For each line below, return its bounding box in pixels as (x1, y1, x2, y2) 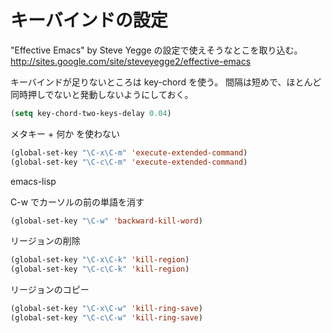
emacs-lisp (10, 175, 57, 187)
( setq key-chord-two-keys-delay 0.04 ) (10, 108, 172, 118)
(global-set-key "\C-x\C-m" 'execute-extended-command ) (10, 147, 248, 158)
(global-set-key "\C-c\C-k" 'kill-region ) (10, 264, 190, 275)
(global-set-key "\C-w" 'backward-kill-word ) (10, 216, 203, 226)
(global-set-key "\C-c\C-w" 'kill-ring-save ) (10, 313, 203, 323)
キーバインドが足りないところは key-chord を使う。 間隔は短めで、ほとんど (10, 76, 322, 88)
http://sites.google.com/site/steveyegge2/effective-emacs (10, 55, 252, 67)
